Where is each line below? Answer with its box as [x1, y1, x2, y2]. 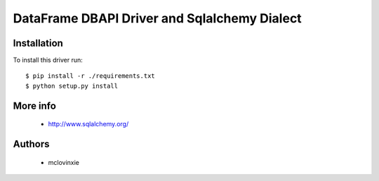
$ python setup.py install [25, 81, 119, 90]
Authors [13, 138, 50, 150]
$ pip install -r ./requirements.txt [25, 72, 156, 80]
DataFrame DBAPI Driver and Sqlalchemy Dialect [13, 11, 302, 26]
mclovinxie [48, 158, 80, 166]
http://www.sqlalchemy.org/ [48, 120, 129, 128]
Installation [13, 37, 63, 49]
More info [13, 100, 56, 112]
